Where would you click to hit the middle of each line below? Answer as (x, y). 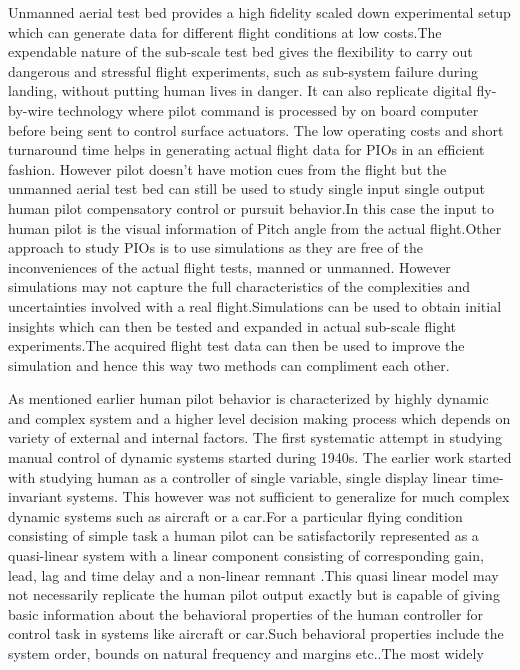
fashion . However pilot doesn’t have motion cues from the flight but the (227, 168)
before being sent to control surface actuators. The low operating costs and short (256, 129)
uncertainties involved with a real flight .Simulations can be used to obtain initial (255, 305)
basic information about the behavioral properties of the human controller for (245, 613)
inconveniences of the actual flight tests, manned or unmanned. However (229, 266)
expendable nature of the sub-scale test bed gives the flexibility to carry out (240, 51)
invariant (35, 496)
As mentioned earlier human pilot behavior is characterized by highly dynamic (248, 398)
